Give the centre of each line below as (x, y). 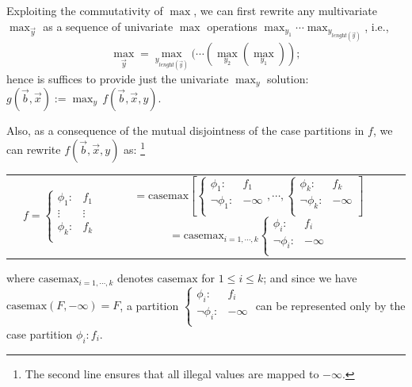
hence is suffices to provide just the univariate (118, 78)
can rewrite (34, 149)
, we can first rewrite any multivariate (285, 10)
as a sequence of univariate (108, 26)
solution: (288, 78)
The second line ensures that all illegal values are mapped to (172, 373)
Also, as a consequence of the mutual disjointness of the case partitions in (185, 130)
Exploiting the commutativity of (85, 10)
